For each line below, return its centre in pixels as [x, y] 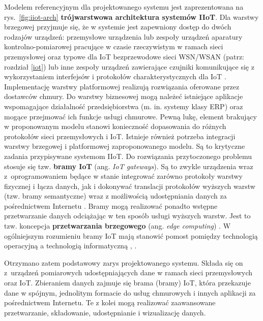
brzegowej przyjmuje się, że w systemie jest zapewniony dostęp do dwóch [118, 27]
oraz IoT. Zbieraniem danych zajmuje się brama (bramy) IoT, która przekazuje [127, 283]
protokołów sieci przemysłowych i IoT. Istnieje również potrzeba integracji [120, 136]
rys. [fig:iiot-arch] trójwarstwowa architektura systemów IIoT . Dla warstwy [131, 17]
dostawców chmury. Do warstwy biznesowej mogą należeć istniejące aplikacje [124, 96]
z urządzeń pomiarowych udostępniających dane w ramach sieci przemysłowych [128, 272]
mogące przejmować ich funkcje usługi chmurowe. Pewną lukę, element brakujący [130, 116]
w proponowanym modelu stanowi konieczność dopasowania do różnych [115, 126]
